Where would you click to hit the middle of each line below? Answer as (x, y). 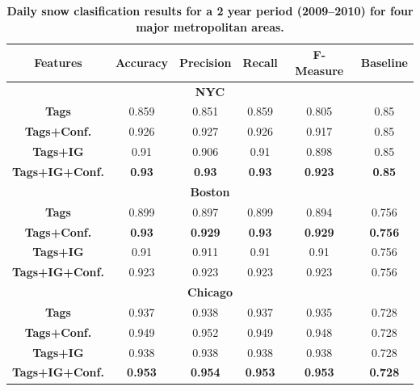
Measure (319, 70)
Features (58, 62)
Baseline (384, 62)
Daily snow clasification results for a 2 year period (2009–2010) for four (210, 11)
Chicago (210, 292)
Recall (260, 62)
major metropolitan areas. (210, 26)
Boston (210, 191)
